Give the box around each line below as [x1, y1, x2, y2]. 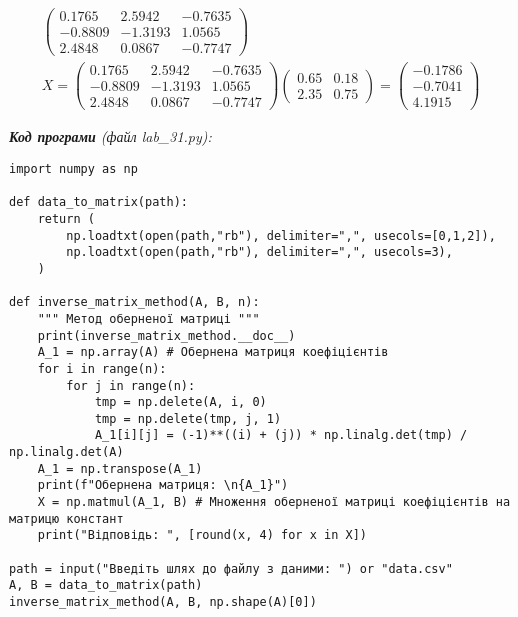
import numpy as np [9, 161, 138, 176]
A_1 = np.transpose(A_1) [37, 461, 203, 476]
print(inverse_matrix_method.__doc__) [37, 328, 296, 343]
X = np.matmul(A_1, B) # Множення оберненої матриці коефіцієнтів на [37, 495, 511, 510]
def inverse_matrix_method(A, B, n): [9, 295, 260, 310]
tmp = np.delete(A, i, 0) [94, 395, 267, 410]
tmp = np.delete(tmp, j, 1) [94, 411, 282, 426]
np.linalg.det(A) [9, 445, 124, 460]
